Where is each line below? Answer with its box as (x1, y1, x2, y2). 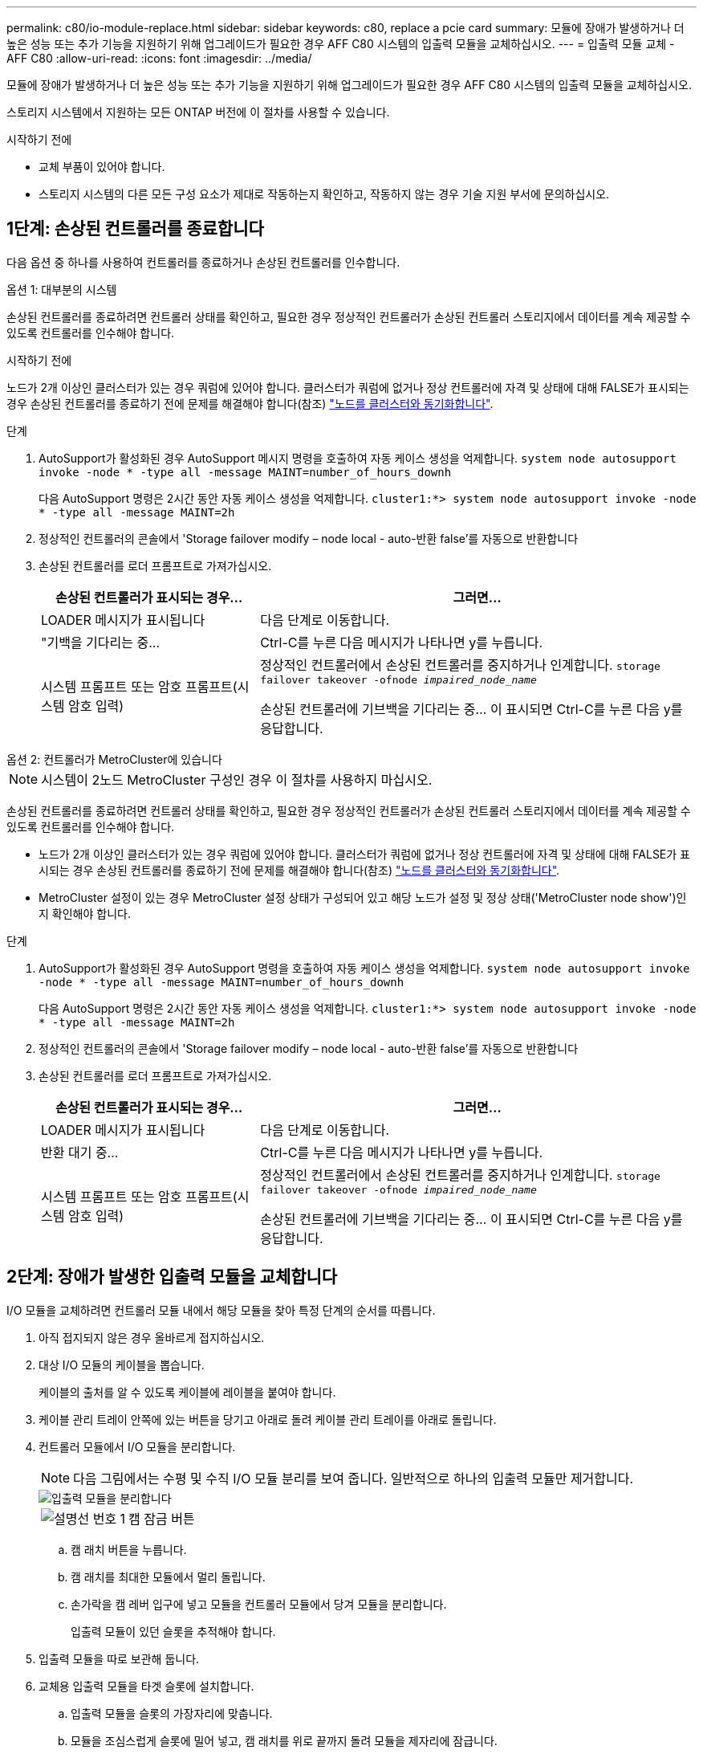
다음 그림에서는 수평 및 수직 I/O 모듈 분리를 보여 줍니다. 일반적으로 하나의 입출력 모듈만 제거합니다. (73, 1470, 634, 1487)
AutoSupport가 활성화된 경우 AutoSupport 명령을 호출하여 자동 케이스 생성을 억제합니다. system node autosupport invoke (39, 961, 690, 975)
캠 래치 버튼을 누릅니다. (71, 1542, 187, 1556)
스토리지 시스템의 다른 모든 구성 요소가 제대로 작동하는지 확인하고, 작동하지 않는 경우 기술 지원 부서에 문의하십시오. (39, 187, 610, 201)
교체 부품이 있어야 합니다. (39, 160, 165, 173)
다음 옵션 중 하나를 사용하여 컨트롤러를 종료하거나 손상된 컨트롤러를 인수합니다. (6, 255, 400, 269)
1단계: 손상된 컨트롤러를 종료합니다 (6, 218, 264, 239)
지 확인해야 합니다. (39, 906, 131, 920)
